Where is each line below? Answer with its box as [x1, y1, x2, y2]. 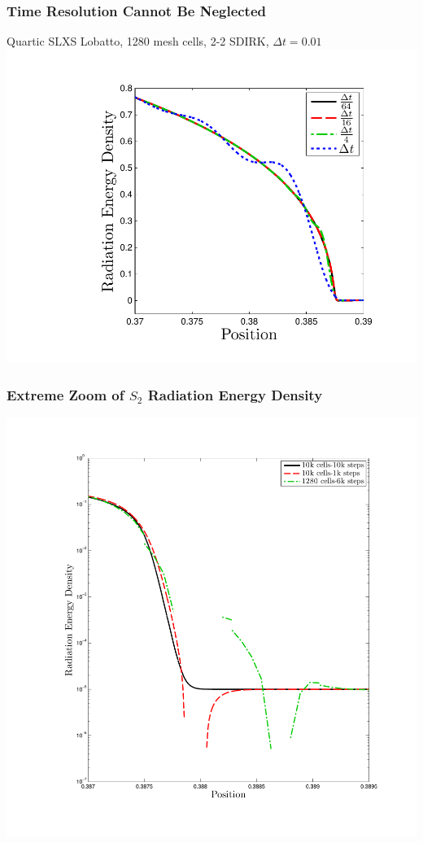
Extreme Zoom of [7, 384, 124, 404]
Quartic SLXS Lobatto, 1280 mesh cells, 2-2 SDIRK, [7, 33, 269, 50]
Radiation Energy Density [147, 384, 323, 404]
